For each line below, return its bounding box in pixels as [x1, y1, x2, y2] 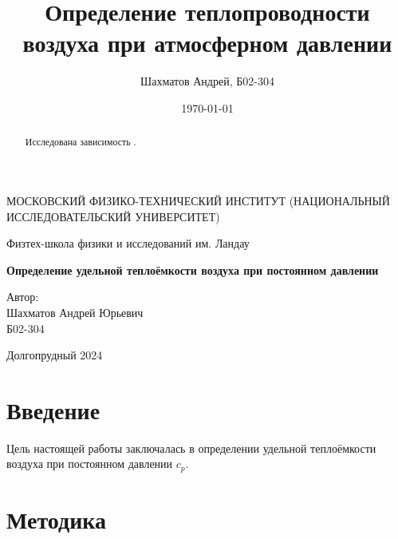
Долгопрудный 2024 [6, 347, 103, 363]
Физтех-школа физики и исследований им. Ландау [6, 235, 250, 252]
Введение [6, 393, 100, 426]
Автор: [6, 288, 39, 305]
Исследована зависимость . [25, 135, 136, 149]
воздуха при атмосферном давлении [22, 26, 392, 59]
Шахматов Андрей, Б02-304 [140, 73, 274, 89]
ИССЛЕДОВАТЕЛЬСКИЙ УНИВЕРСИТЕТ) [6, 208, 220, 224]
